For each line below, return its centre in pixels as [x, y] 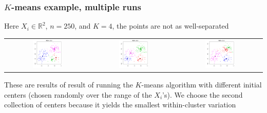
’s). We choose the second [203, 94]
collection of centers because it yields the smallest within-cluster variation [120, 105]
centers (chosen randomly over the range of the [78, 94]
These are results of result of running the [69, 85]
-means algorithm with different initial [202, 85]
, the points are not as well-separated [170, 26]
